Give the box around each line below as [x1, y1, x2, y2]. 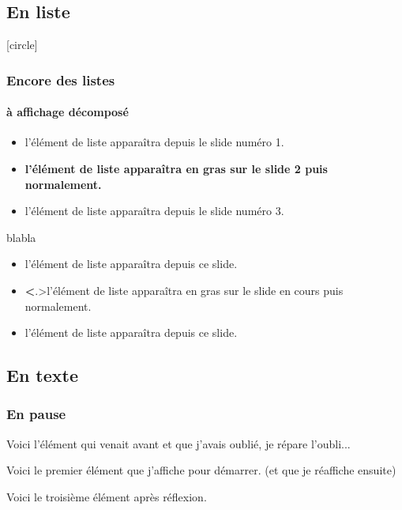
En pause [6, 404, 66, 424]
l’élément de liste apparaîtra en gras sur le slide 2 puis [24, 161, 328, 177]
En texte [6, 363, 78, 387]
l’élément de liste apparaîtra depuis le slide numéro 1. [24, 134, 284, 150]
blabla [6, 229, 36, 245]
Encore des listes [6, 70, 115, 89]
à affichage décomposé [6, 104, 129, 120]
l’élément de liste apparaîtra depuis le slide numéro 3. [24, 202, 284, 219]
